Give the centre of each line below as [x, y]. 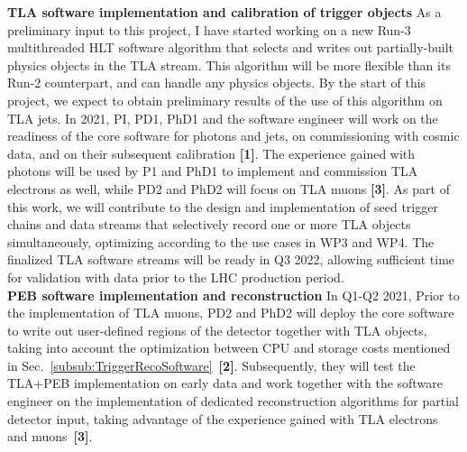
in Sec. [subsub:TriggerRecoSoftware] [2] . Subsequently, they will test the [211, 365]
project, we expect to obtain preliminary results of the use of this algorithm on [225, 100]
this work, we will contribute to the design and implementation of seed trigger [223, 206]
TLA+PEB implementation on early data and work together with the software [225, 383]
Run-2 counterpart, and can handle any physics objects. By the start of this [217, 83]
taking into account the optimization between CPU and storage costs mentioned [229, 348]
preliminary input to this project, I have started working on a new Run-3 [209, 29]
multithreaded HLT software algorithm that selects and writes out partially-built [230, 47]
